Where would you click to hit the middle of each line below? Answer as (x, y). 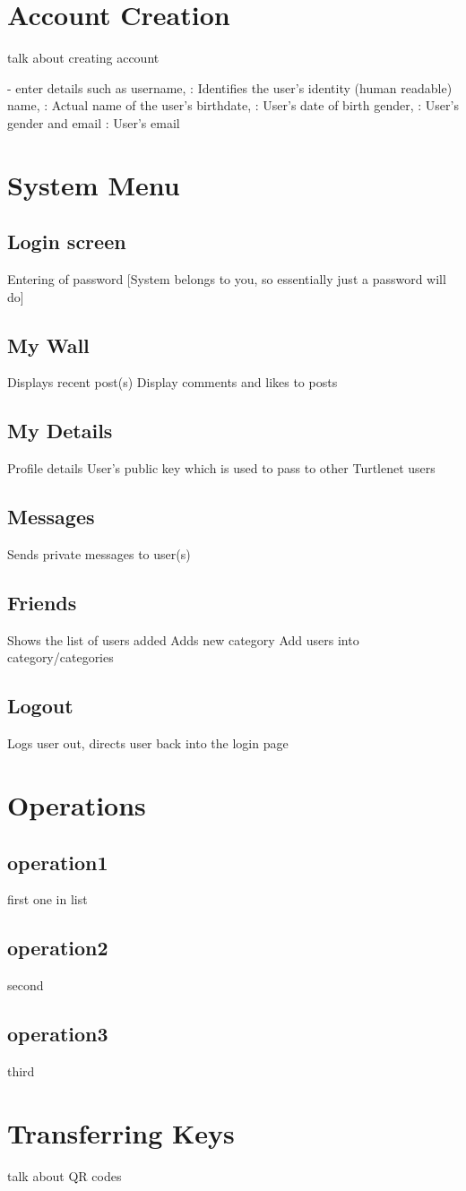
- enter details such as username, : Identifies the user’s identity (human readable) (230, 87)
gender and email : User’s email (94, 122)
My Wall (48, 345)
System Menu (94, 184)
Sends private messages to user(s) (99, 554)
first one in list (47, 899)
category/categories (60, 657)
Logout (40, 706)
